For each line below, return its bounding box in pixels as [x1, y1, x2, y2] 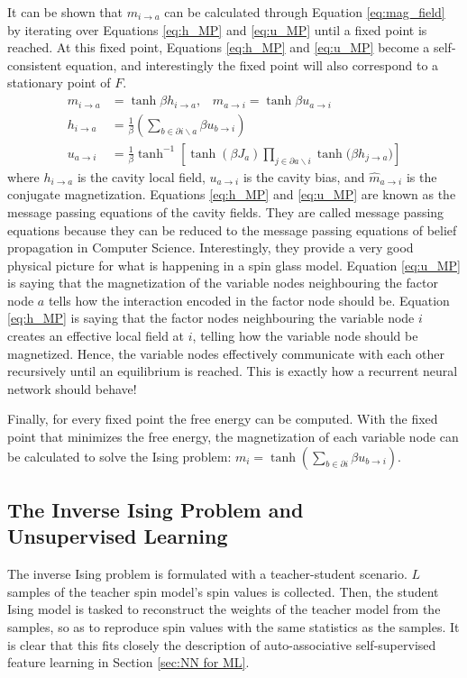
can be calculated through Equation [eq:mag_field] [164, 3, 445, 21]
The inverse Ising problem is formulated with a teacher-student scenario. [7, 564, 407, 583]
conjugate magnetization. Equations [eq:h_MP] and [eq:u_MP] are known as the [7, 185, 456, 204]
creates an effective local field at [7, 326, 185, 345]
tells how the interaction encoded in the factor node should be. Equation [48, 290, 450, 309]
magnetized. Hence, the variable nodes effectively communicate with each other [7, 344, 445, 362]
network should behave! [7, 379, 137, 398]
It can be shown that [7, 3, 124, 21]
